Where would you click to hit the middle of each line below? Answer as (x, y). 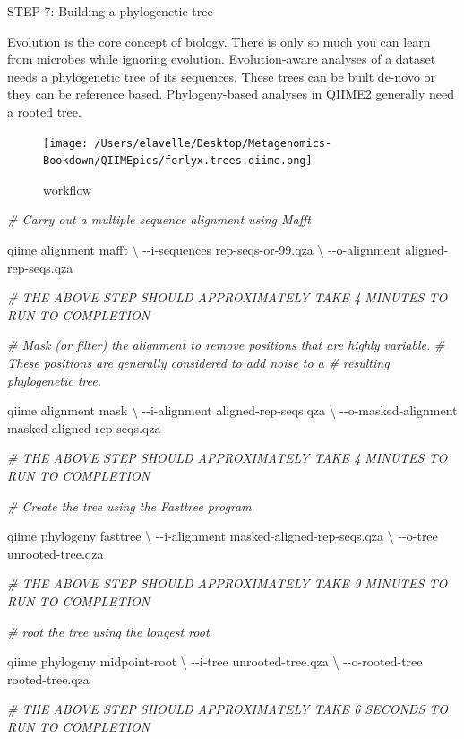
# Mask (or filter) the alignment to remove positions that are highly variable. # (226, 345)
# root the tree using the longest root (108, 631)
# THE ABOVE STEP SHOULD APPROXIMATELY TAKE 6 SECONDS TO (228, 709)
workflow (68, 189)
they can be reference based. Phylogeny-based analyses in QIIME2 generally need (231, 94)
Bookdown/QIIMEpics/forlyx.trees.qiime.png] (178, 161)
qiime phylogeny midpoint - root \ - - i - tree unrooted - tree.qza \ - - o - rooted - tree (215, 661)
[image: (66, 143)
